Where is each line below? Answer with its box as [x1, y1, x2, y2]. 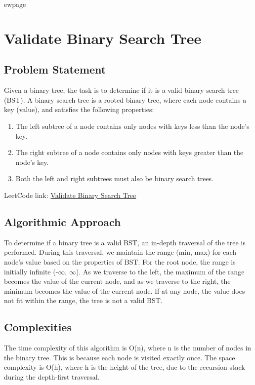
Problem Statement [4, 62, 106, 77]
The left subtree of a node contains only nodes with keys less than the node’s [15, 120, 250, 131]
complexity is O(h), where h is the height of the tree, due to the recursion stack [4, 362, 245, 372]
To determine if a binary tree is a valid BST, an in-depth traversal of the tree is [4, 237, 246, 247]
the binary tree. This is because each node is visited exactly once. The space [4, 352, 235, 362]
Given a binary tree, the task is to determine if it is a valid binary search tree [4, 85, 239, 95]
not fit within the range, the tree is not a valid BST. [4, 295, 163, 306]
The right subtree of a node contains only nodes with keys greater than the [15, 147, 244, 157]
